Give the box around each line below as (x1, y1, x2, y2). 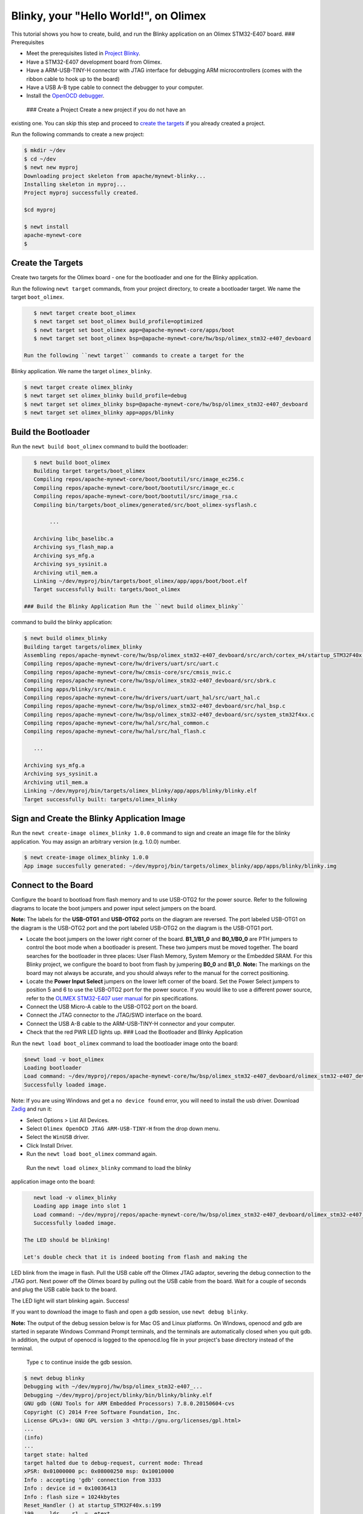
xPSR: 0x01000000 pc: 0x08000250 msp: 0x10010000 (24, 1468, 174, 1475)
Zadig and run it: (11, 1105, 53, 1112)
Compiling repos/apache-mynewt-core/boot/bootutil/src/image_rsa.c (33, 493, 238, 500)
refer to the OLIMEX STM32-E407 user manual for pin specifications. (26, 994, 198, 1002)
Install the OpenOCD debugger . (26, 92, 105, 99)
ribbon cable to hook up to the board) (26, 75, 120, 82)
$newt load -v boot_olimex (24, 1056, 104, 1063)
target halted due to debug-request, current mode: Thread (24, 1459, 203, 1466)
